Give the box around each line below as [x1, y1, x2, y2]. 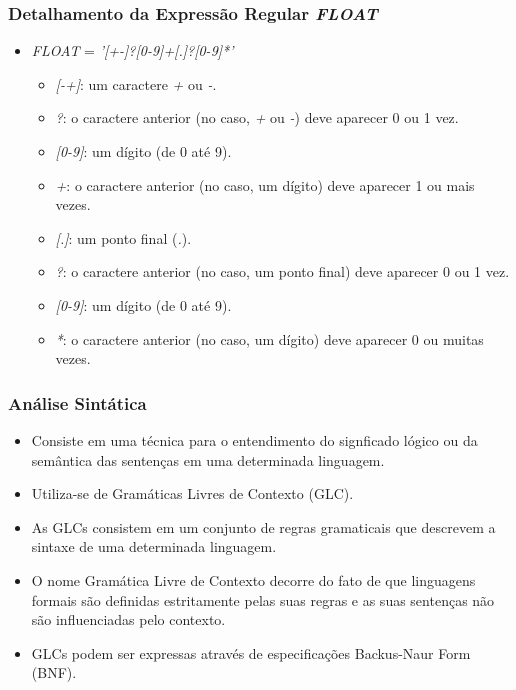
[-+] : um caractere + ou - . [55, 73, 217, 94]
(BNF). [31, 662, 77, 683]
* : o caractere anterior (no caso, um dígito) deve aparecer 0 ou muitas [55, 328, 484, 349]
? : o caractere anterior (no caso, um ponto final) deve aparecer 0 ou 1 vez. [55, 261, 510, 282]
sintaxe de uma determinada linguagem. [31, 536, 277, 557]
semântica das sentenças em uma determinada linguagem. [31, 449, 385, 470]
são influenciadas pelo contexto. [31, 609, 226, 630]
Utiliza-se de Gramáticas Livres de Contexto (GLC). [31, 483, 354, 504]
